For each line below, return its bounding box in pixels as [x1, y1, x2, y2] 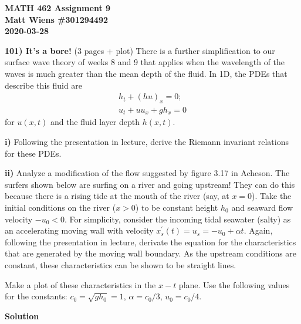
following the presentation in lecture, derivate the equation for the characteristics [5, 235, 296, 248]
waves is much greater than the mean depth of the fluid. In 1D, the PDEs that [5, 67, 288, 79]
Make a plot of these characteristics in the [5, 278, 156, 291]
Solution [5, 309, 39, 322]
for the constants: [5, 290, 67, 302]
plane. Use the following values [178, 278, 290, 291]
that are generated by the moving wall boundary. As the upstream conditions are [5, 247, 297, 259]
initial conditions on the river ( [5, 201, 116, 214]
